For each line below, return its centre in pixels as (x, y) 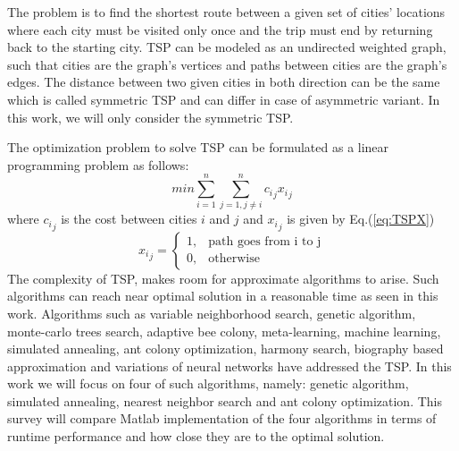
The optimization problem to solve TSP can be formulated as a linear (198, 147)
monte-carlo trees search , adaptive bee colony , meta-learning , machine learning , (224, 331)
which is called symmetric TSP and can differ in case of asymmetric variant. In (224, 99)
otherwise (234, 259)
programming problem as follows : (98, 164)
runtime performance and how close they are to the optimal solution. (196, 436)
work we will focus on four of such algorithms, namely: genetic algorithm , (208, 383)
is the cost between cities (129, 219)
